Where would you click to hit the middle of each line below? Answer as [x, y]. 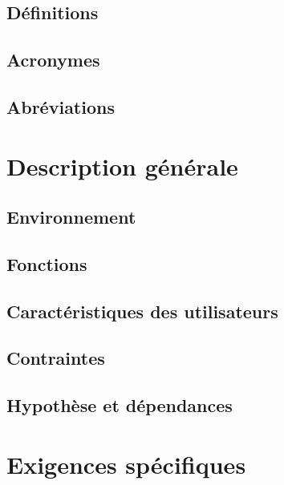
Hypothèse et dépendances [120, 405]
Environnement [71, 217]
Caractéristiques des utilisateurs [142, 311]
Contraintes [56, 358]
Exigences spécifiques [126, 464]
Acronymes [53, 60]
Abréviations [61, 106]
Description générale [122, 166]
